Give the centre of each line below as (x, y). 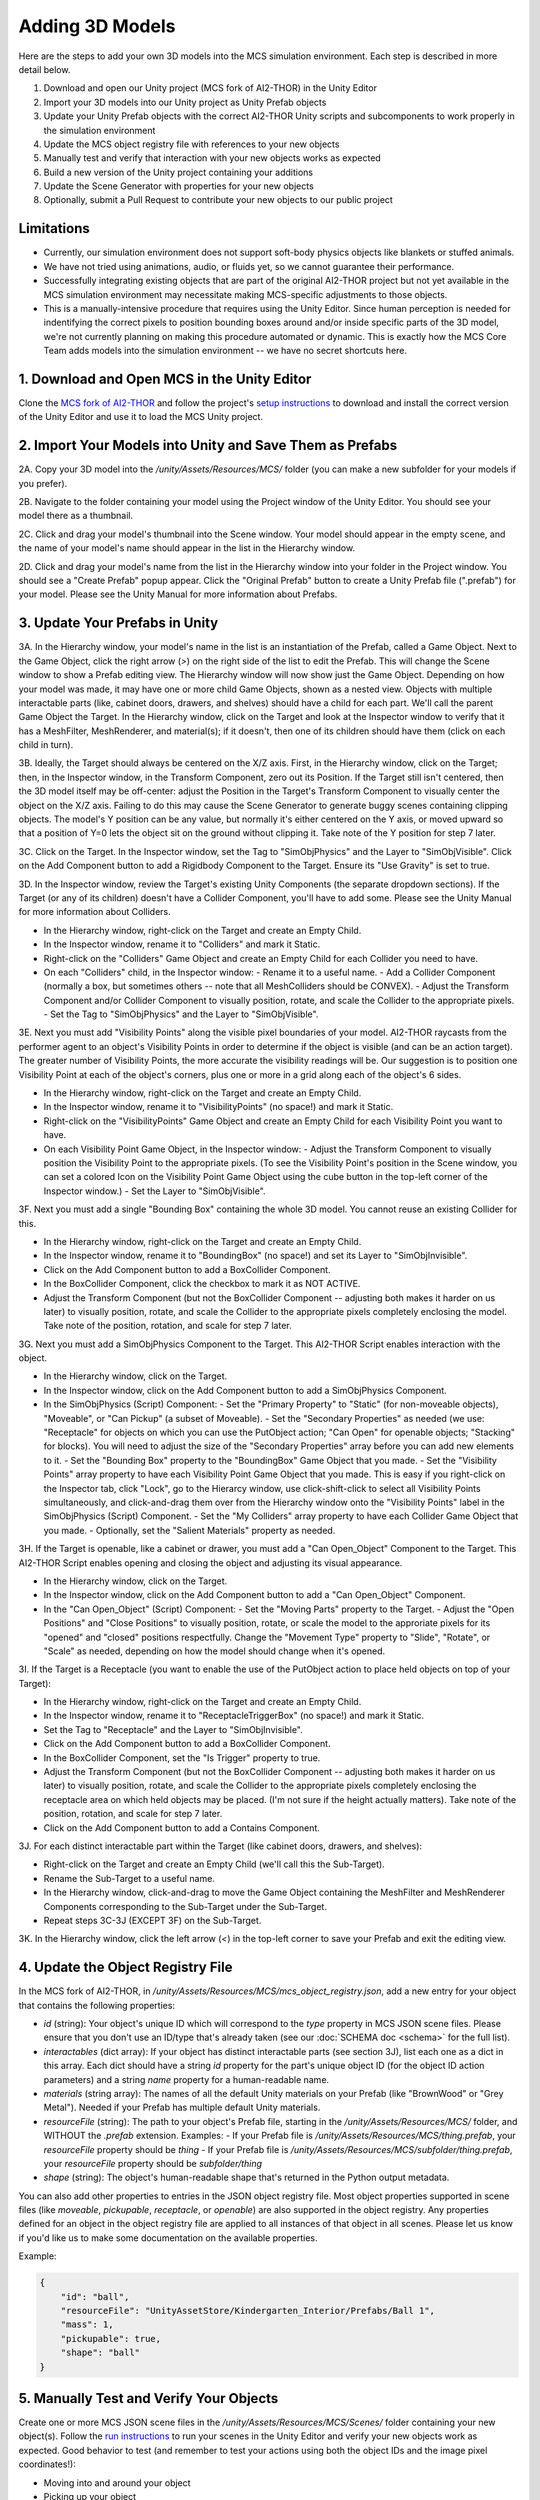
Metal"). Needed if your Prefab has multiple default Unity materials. (182, 2107)
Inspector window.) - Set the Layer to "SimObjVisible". (154, 1191)
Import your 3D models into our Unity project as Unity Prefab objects (185, 102)
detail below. (44, 69)
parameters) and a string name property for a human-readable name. (186, 2079)
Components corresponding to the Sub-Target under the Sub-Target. (185, 1906)
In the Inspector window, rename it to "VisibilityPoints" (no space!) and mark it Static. (218, 1107)
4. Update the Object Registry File (125, 1967)
